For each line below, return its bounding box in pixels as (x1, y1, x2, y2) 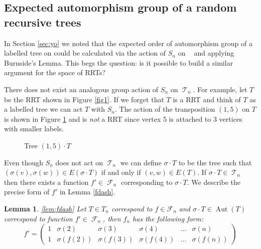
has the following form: (133, 213, 204, 223)
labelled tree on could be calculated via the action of (4, 48, 166, 58)
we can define (120, 157, 162, 167)
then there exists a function (4, 176, 89, 187)
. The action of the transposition (115, 104, 215, 114)
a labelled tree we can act (4, 104, 83, 114)
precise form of (4, 186, 50, 197)
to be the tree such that (178, 157, 252, 167)
